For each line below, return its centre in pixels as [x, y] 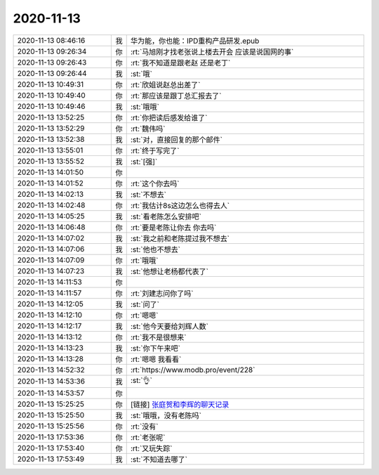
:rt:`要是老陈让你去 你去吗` [173, 227]
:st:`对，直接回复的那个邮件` [176, 139]
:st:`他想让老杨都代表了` [169, 271]
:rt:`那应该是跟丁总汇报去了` [176, 96]
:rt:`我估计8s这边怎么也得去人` [180, 205]
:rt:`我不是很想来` [158, 337]
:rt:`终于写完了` [155, 150]
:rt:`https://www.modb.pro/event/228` [193, 370]
